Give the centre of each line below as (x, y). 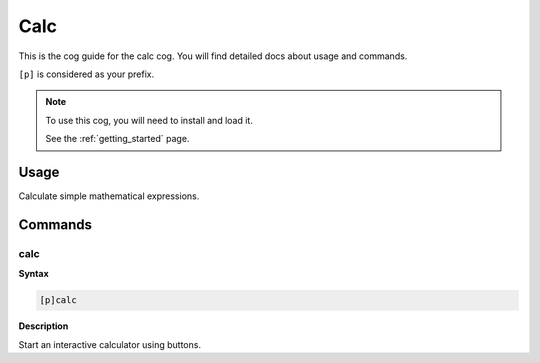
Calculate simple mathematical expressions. (109, 196)
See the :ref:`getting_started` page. (117, 139)
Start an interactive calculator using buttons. (110, 344)
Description (43, 326)
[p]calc (58, 300)
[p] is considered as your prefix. (86, 74)
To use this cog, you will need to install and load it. (149, 120)
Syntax (33, 274)
